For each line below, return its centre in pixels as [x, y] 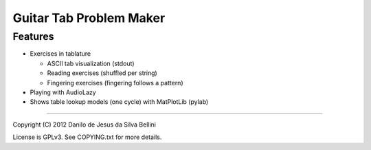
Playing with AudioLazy [63, 92]
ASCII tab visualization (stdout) [91, 63]
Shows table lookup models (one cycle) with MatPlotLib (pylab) [119, 102]
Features [33, 36]
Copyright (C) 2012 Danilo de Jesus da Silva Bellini [85, 125]
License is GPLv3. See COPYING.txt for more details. [87, 137]
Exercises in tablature [60, 54]
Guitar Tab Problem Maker [89, 18]
